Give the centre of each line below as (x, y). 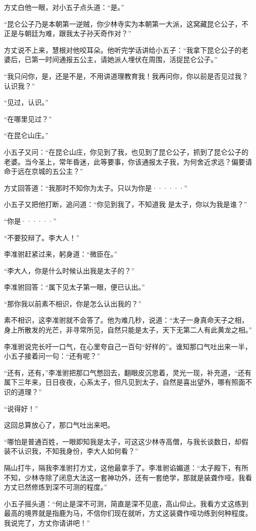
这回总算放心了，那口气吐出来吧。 (59, 425)
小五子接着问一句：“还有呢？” (52, 356)
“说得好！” (21, 408)
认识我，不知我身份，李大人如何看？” (78, 451)
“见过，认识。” (26, 102)
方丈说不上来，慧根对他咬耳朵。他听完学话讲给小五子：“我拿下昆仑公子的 (123, 50)
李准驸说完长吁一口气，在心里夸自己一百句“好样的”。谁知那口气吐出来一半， (128, 346)
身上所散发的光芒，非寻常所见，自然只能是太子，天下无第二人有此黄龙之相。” (128, 330)
